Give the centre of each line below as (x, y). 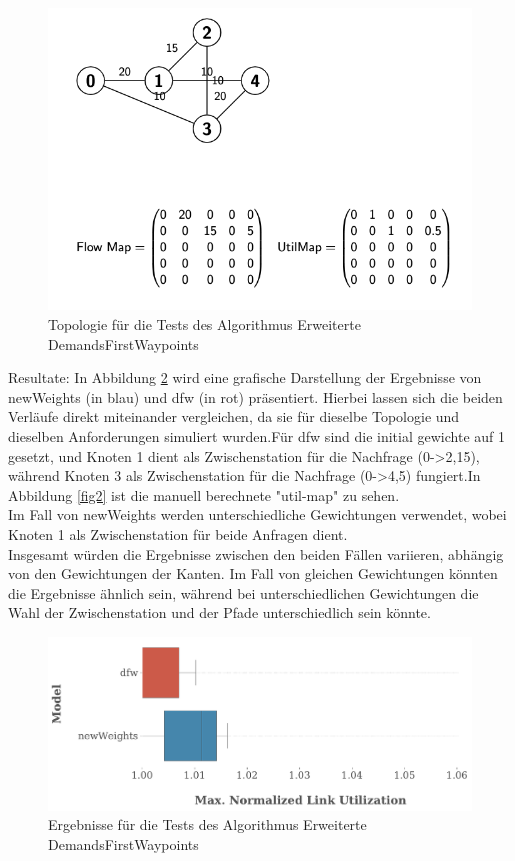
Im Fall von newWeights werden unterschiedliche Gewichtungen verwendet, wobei (257, 514)
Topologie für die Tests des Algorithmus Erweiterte (204, 324)
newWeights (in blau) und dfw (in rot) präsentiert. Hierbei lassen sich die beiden (255, 396)
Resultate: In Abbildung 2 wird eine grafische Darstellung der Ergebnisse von (245, 377)
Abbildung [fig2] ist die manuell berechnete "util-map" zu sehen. (204, 494)
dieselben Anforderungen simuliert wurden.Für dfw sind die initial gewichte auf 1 (256, 436)
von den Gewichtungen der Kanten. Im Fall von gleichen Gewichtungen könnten (253, 573)
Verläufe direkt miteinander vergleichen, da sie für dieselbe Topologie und (234, 416)
